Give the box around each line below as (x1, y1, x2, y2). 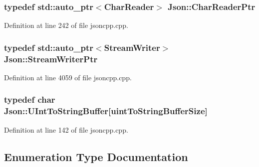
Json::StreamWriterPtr (4, 52, 98, 65)
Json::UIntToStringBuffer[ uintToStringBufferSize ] (4, 105, 208, 117)
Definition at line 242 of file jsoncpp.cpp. (4, 20, 128, 30)
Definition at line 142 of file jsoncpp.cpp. (4, 124, 128, 135)
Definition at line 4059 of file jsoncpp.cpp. (4, 72, 132, 82)
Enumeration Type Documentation (4, 149, 188, 164)
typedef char (4, 93, 55, 106)
